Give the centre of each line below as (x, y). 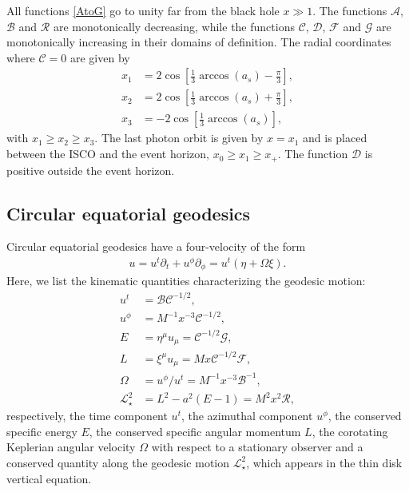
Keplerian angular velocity (71, 447)
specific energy (42, 431)
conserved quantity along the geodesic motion (118, 462)
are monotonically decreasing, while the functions (174, 26)
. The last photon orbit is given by (179, 138)
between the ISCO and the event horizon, (108, 154)
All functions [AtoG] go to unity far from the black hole (143, 10)
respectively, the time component (87, 416)
